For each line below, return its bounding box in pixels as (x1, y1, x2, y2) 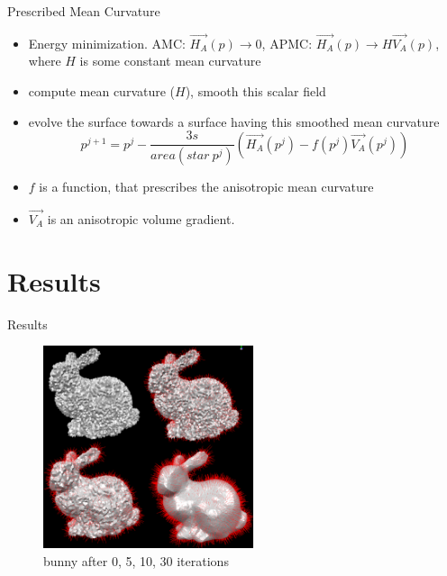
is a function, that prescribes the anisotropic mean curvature (39, 177, 374, 196)
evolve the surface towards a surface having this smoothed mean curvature (28, 112, 440, 130)
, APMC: (261, 33, 313, 52)
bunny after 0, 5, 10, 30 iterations (43, 551, 229, 570)
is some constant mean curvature (79, 51, 261, 70)
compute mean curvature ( (28, 82, 176, 100)
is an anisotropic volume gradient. (47, 209, 235, 228)
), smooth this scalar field (185, 82, 326, 100)
